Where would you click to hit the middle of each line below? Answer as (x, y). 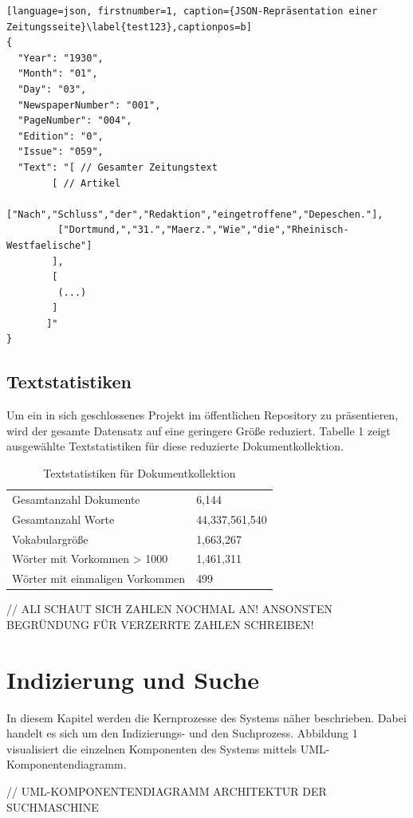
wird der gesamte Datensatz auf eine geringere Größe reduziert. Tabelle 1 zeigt (199, 430)
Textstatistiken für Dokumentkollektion (140, 473)
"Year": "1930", (61, 58)
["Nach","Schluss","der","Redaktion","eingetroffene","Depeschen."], (195, 214)
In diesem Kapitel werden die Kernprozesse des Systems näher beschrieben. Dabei (206, 717)
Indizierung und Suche (133, 679)
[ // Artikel (87, 183)
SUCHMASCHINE (53, 806)
